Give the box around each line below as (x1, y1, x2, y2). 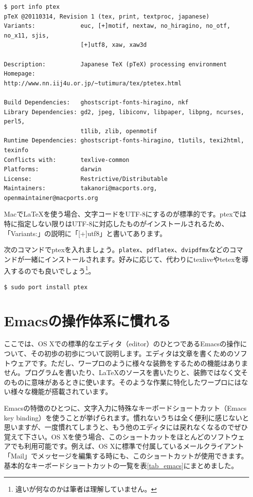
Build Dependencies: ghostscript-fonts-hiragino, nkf (4, 99, 189, 106)
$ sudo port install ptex (4, 283, 88, 291)
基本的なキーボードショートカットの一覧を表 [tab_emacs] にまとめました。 (4, 460, 238, 470)
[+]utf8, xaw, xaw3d (80, 41, 147, 49)
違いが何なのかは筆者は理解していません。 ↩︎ (15, 484, 157, 494)
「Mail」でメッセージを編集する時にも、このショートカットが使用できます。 (4, 451, 248, 460)
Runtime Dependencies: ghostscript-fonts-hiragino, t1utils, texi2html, (4, 137, 244, 144)
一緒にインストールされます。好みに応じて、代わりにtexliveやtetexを (24, 254, 242, 264)
